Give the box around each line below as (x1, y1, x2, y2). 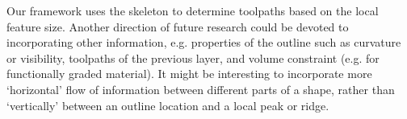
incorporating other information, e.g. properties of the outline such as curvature (6, 34, 401, 51)
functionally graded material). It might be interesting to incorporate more (6, 65, 372, 82)
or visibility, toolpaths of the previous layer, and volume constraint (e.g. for (6, 49, 380, 66)
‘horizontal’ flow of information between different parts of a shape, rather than (6, 80, 395, 97)
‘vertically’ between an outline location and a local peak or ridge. (6, 96, 329, 113)
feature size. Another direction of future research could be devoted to (6, 18, 349, 35)
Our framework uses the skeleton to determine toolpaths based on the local (6, 2, 379, 18)
